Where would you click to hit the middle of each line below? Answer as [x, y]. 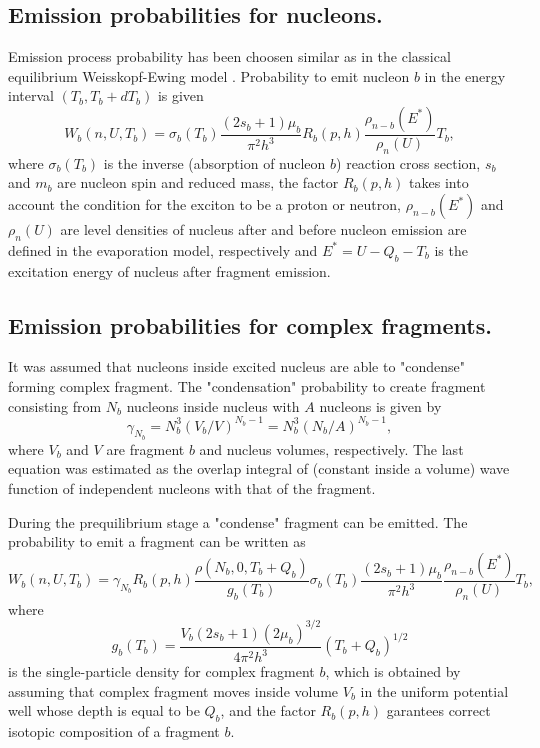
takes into [439, 182]
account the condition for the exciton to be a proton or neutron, [204, 204]
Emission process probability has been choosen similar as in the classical [229, 56]
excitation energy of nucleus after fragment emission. [169, 270]
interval [31, 95]
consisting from [55, 405]
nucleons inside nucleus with [213, 405]
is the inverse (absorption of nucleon [214, 162]
